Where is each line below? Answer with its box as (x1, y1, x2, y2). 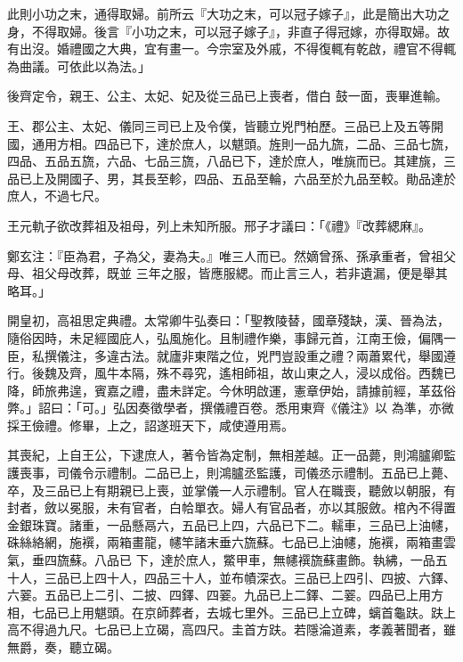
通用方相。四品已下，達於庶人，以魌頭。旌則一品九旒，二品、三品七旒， (31, 134, 456, 152)
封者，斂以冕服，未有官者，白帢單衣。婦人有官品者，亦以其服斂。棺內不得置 (7, 498, 456, 517)
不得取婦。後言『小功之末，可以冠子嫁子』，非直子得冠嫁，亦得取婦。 (31, 21, 437, 40)
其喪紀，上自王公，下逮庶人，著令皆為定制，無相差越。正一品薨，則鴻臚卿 (7, 445, 443, 464)
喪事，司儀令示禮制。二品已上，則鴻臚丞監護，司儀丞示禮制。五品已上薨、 (19, 463, 456, 482)
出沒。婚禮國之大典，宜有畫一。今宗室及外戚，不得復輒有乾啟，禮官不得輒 (19, 39, 456, 58)
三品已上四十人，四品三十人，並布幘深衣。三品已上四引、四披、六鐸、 (44, 568, 456, 586)
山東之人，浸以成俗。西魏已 (293, 364, 456, 382)
